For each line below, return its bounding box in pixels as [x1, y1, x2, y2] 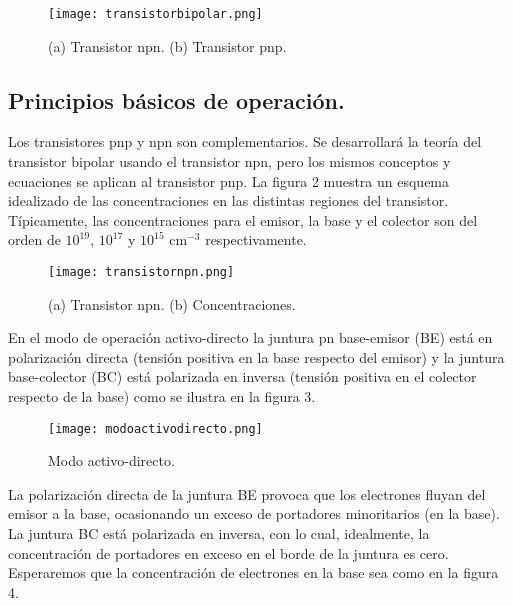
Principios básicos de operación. [8, 84, 345, 115]
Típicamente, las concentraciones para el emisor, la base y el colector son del [8, 209, 478, 230]
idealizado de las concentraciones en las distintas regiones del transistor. [8, 190, 449, 211]
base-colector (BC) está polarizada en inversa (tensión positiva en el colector [8, 366, 477, 387]
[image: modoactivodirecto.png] [48, 421, 263, 436]
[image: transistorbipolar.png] [48, 7, 263, 21]
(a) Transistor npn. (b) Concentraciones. [48, 293, 296, 314]
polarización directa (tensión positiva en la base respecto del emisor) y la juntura [8, 346, 505, 367]
